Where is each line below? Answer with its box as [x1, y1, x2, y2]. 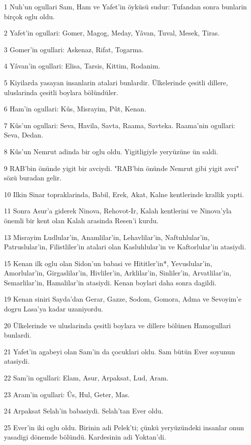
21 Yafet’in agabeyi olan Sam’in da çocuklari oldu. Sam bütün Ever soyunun [4, 346, 235, 356]
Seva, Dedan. [4, 130, 43, 140]
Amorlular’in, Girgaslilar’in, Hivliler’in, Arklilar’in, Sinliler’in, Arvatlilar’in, [4, 268, 231, 278]
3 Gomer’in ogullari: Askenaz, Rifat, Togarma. [4, 44, 144, 54]
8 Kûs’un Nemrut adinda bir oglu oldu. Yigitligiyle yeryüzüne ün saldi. [4, 146, 219, 156]
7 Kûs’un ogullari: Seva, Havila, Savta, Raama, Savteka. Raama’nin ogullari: [4, 120, 235, 130]
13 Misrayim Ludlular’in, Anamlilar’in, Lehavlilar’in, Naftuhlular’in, [4, 232, 210, 242]
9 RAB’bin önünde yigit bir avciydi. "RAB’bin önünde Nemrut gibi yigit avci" [4, 163, 239, 173]
